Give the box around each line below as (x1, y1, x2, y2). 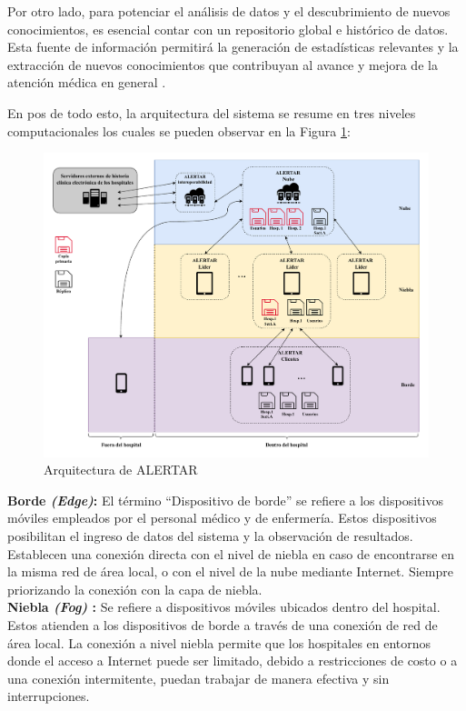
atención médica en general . (7, 73, 166, 92)
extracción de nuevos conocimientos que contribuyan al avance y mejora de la (7, 55, 438, 74)
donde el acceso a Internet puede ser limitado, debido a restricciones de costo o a (7, 651, 458, 670)
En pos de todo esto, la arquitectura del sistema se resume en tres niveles (7, 103, 416, 122)
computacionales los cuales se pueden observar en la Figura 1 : (7, 121, 351, 140)
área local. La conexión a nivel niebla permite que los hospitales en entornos (7, 633, 431, 652)
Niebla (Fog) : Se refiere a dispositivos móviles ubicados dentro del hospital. (7, 597, 441, 616)
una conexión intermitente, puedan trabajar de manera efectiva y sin (7, 668, 390, 687)
